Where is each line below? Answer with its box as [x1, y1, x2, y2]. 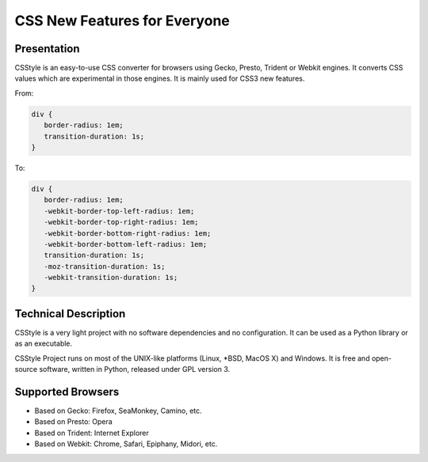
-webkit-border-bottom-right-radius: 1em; [44, 229, 212, 237]
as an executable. [14, 339, 73, 348]
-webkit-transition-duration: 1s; [44, 273, 178, 282]
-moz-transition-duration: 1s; [44, 262, 166, 271]
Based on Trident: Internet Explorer [34, 428, 150, 437]
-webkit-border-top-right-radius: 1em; [44, 218, 199, 227]
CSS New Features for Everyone [14, 12, 230, 29]
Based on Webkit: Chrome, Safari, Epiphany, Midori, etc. [34, 439, 218, 449]
